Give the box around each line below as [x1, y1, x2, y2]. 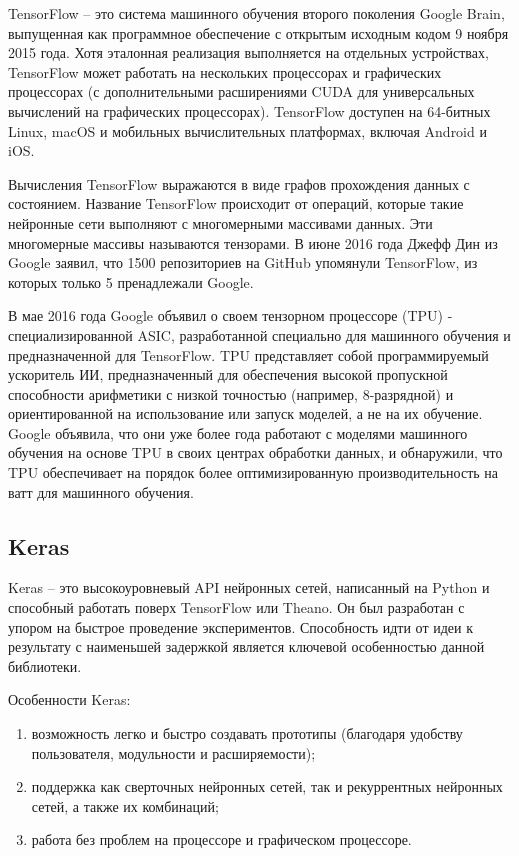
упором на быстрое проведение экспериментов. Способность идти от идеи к [8, 616, 473, 637]
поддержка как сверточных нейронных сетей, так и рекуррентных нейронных [31, 776, 503, 797]
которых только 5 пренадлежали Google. [8, 271, 254, 292]
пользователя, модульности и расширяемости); [31, 742, 316, 763]
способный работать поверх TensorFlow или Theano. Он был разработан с [8, 597, 465, 618]
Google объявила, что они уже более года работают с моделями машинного [8, 422, 468, 443]
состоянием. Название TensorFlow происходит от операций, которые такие [8, 193, 464, 214]
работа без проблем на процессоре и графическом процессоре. [31, 829, 412, 850]
